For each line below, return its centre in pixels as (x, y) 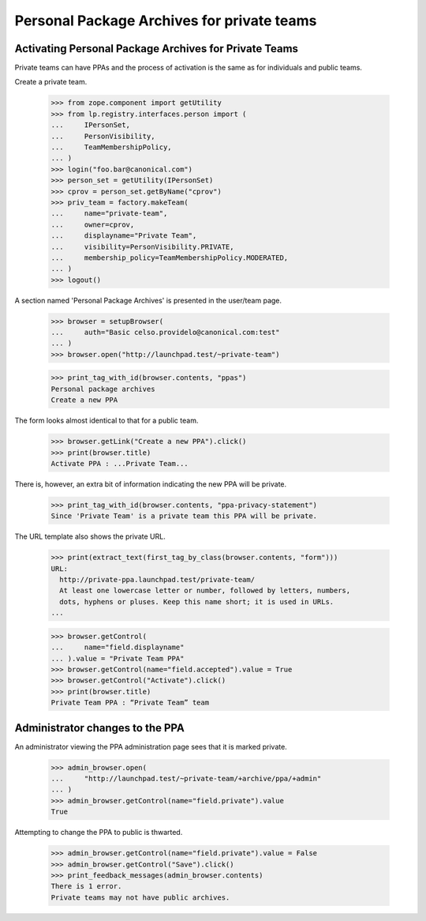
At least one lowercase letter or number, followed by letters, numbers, (205, 591)
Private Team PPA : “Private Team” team (130, 703)
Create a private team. (51, 82)
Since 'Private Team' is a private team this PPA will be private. (184, 516)
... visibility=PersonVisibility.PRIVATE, (142, 246)
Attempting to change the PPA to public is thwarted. (99, 833)
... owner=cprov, (93, 224)
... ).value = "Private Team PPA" (118, 658)
